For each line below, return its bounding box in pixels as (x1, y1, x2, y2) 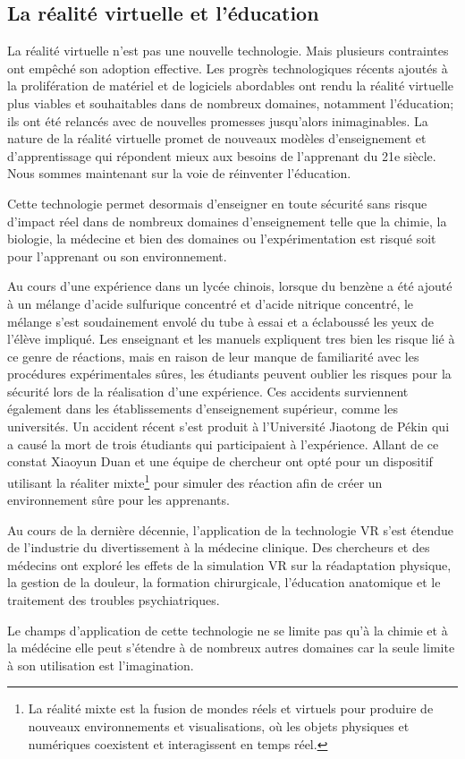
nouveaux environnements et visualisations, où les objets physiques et (28, 717, 410, 736)
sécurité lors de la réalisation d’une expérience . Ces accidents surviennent (7, 381, 409, 400)
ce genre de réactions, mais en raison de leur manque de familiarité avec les (7, 346, 419, 365)
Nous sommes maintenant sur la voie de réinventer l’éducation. (7, 164, 351, 183)
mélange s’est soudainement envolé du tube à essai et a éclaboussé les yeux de (7, 311, 434, 330)
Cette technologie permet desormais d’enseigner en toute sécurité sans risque (7, 193, 427, 212)
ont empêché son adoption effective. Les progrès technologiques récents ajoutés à (7, 58, 448, 77)
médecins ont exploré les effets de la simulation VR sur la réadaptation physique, (7, 555, 452, 574)
